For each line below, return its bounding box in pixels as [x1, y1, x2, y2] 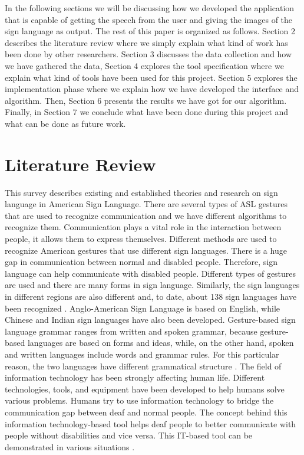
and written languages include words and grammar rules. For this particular [5, 348, 279, 360]
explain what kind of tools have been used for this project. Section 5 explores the [5, 71, 298, 83]
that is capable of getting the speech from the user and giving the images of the [5, 13, 293, 25]
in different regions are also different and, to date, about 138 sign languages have [5, 290, 297, 302]
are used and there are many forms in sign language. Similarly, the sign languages [5, 279, 300, 291]
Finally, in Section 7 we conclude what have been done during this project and [5, 106, 289, 118]
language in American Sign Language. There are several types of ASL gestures [5, 198, 288, 210]
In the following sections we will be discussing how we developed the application [5, 2, 295, 14]
